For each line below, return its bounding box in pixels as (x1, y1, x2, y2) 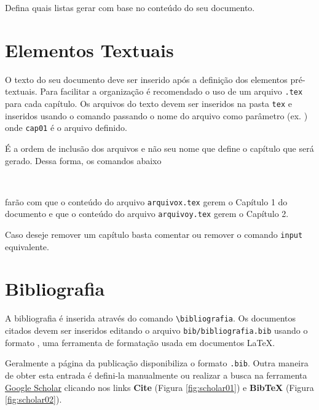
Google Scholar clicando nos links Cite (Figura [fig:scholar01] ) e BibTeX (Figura (5, 380, 314, 393)
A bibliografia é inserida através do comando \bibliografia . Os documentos (5, 312, 296, 325)
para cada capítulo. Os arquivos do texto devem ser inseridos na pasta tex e (5, 97, 292, 109)
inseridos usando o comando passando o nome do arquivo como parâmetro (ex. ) (5, 109, 308, 122)
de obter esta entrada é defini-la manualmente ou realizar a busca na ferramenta (5, 368, 307, 381)
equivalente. (5, 240, 49, 253)
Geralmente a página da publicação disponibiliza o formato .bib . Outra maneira (5, 357, 309, 369)
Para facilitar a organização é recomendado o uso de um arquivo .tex (40, 85, 303, 98)
